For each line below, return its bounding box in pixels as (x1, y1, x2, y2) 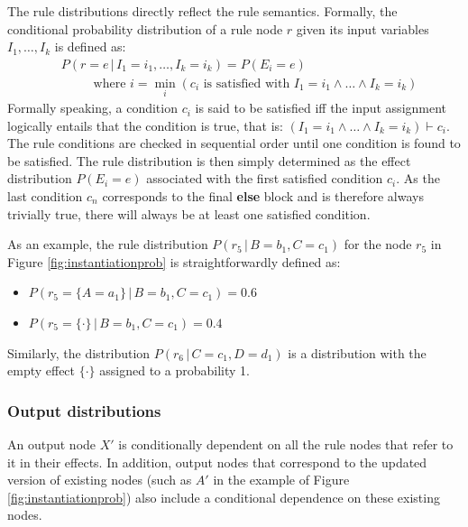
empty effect (7, 361, 76, 380)
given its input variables (296, 19, 429, 38)
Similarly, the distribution (7, 343, 151, 362)
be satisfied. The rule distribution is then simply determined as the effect (7, 151, 411, 170)
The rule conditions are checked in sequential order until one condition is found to (7, 134, 461, 153)
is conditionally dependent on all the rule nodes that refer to (118, 435, 454, 453)
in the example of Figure (213, 470, 350, 489)
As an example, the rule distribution (7, 235, 208, 254)
